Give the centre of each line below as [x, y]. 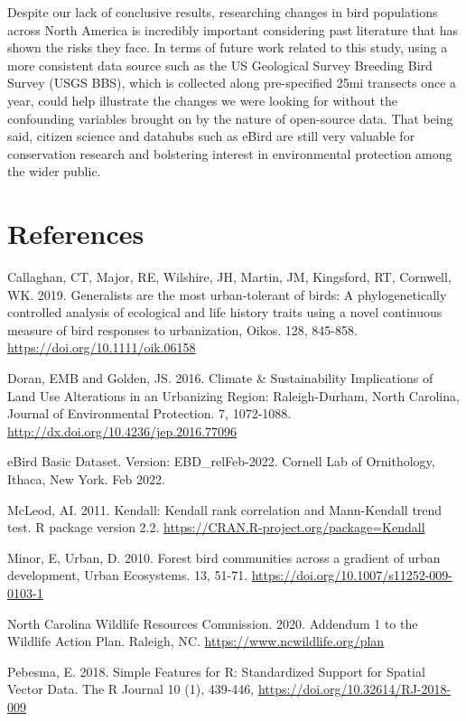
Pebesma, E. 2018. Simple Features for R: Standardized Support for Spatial [216, 671]
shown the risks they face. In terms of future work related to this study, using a [228, 47]
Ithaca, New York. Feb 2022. [86, 479]
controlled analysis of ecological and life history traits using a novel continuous [225, 312]
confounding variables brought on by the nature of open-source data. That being [230, 118]
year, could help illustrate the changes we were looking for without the [202, 100]
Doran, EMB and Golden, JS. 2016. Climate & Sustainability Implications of [220, 378]
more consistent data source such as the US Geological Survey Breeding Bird [220, 65]
